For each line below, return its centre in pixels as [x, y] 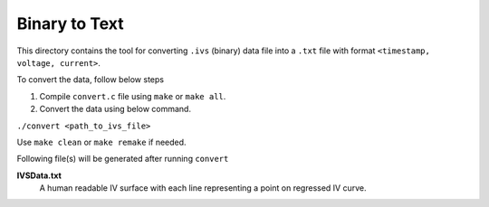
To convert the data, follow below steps [91, 80]
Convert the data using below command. [115, 109]
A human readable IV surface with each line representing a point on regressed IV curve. [203, 188]
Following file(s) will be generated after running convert [123, 159]
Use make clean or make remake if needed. [101, 142]
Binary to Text [70, 24]
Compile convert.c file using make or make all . [133, 96]
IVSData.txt [39, 175]
